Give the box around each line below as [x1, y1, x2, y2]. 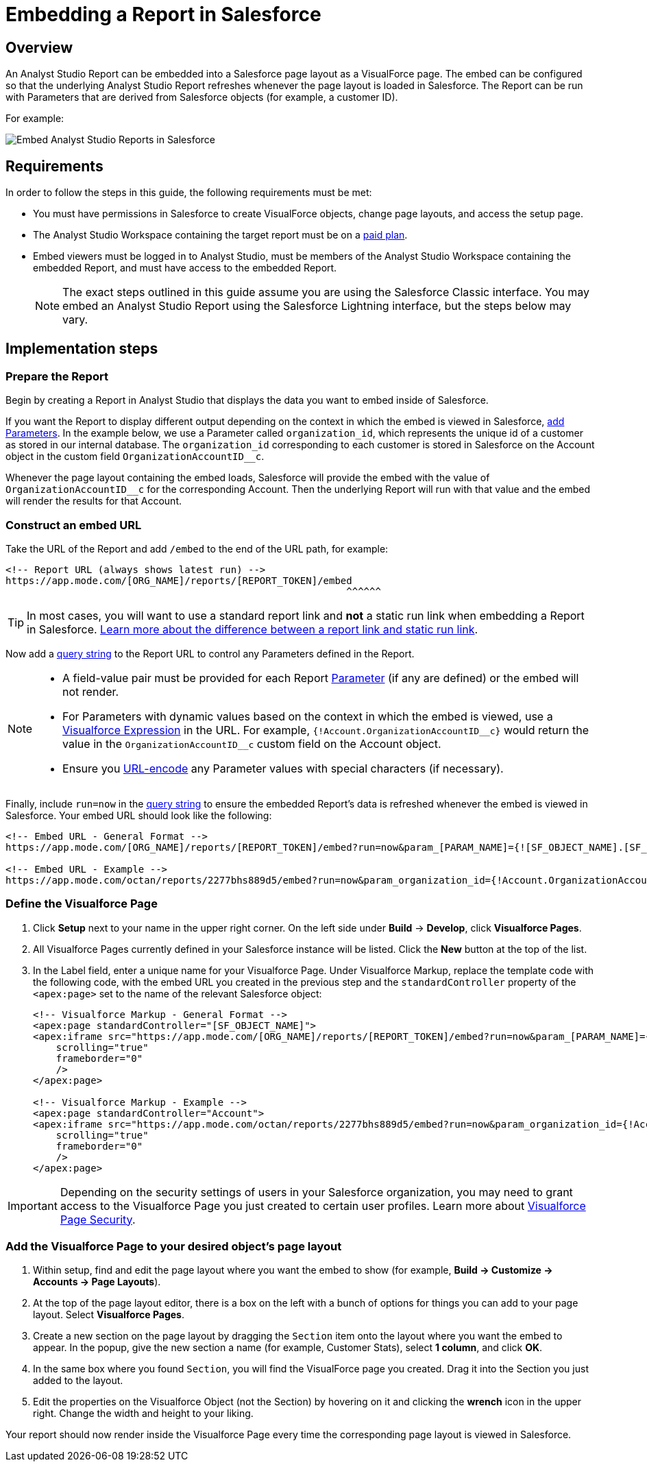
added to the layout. [33, 1374, 123, 1387]
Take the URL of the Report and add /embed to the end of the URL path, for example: [5, 542, 389, 555]
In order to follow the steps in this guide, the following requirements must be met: [5, 186, 372, 199]
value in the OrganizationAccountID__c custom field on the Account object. [62, 736, 441, 751]
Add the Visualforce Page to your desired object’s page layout [5, 1239, 342, 1254]
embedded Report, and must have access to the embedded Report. [33, 262, 337, 274]
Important [8, 1198, 58, 1213]
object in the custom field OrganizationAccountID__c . [5, 450, 265, 463]
